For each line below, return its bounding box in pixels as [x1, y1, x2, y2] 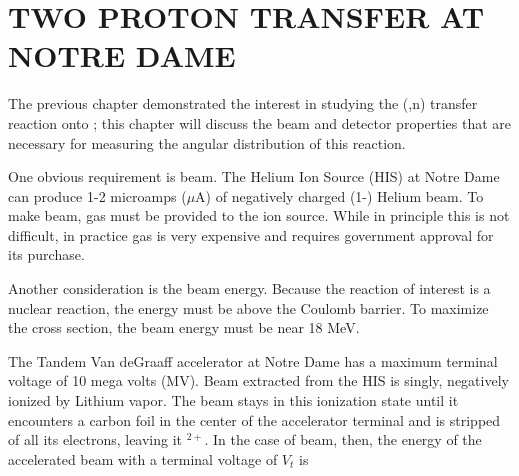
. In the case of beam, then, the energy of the [204, 429, 482, 450]
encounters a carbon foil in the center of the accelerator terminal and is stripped [8, 409, 501, 430]
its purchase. [8, 244, 85, 265]
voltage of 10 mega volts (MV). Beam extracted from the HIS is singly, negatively [8, 370, 509, 391]
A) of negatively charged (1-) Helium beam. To [195, 185, 484, 206]
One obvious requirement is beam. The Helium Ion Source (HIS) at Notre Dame [8, 166, 500, 187]
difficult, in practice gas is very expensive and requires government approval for [8, 224, 494, 245]
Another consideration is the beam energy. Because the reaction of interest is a [8, 278, 491, 299]
